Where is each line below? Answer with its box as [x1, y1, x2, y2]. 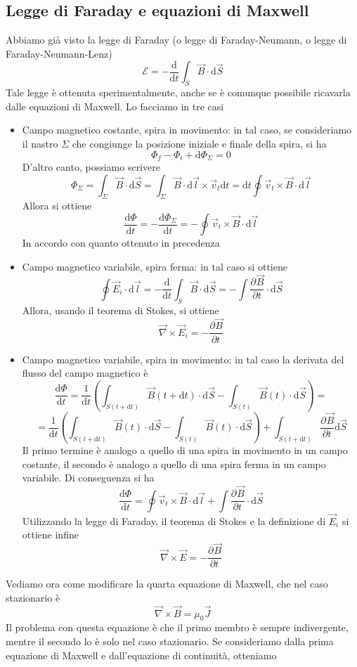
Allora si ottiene [22, 198, 92, 213]
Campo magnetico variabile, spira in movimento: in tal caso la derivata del [22, 351, 344, 366]
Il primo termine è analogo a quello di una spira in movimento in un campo [22, 443, 348, 458]
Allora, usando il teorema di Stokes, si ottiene [22, 302, 219, 317]
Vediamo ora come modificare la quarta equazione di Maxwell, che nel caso [6, 576, 328, 591]
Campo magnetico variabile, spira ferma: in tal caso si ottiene [22, 259, 287, 273]
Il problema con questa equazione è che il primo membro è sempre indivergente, [6, 620, 349, 635]
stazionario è [6, 590, 60, 604]
